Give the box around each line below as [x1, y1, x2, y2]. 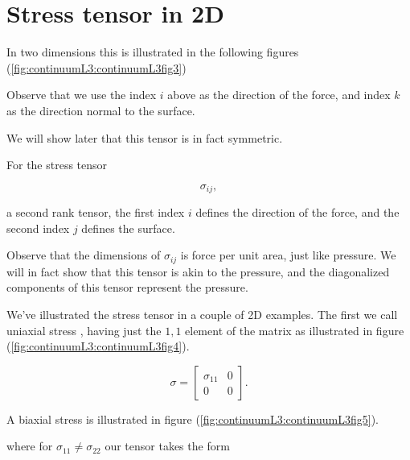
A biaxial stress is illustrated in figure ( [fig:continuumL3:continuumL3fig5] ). [6, 410, 379, 427]
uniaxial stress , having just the [6, 321, 162, 338]
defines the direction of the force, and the [195, 204, 400, 221]
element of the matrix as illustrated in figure [185, 321, 404, 338]
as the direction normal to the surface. [6, 102, 195, 118]
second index [6, 219, 70, 236]
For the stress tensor [6, 156, 108, 173]
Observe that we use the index [6, 86, 157, 103]
